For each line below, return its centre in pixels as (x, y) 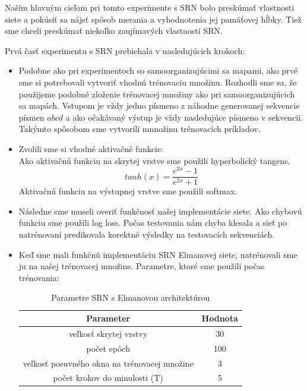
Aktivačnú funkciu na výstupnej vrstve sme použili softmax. (128, 191)
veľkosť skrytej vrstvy (108, 333)
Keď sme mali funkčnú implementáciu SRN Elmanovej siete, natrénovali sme (158, 254)
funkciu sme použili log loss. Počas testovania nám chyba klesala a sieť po (153, 223)
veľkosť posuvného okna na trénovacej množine (108, 363)
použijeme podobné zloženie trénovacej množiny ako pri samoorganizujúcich (157, 94)
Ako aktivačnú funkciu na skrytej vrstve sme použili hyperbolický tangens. (154, 160)
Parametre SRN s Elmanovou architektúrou (131, 297)
